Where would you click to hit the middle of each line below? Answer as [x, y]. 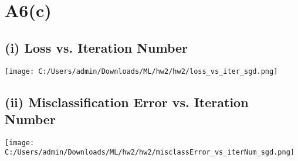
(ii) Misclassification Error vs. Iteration [127, 102]
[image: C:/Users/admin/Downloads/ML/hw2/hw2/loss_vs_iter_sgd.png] [141, 71]
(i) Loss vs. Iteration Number [96, 47]
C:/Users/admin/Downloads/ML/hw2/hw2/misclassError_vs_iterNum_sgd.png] [150, 153]
